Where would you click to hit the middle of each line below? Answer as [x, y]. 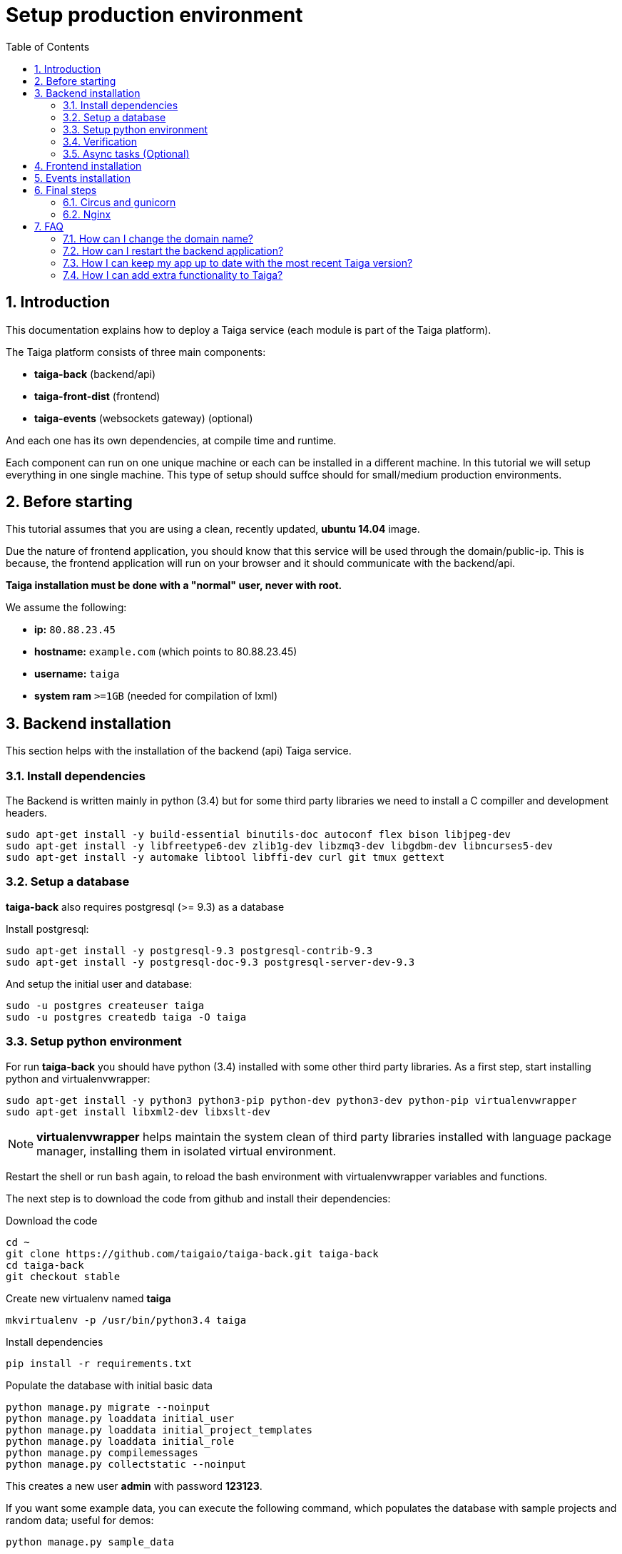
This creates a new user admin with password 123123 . [134, 1486]
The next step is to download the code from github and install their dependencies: [198, 1198]
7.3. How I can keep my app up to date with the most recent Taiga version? [238, 262]
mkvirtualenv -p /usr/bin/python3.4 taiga [126, 1320]
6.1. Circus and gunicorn [119, 202]
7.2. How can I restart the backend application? [173, 250]
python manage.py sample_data [90, 1542]
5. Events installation [82, 178]
